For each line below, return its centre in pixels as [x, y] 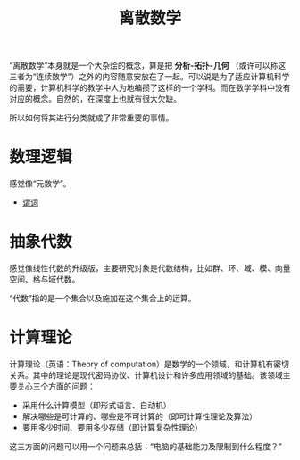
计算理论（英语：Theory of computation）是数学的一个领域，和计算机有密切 [150, 364]
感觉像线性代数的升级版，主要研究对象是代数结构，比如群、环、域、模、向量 [150, 268]
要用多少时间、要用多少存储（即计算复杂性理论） [112, 427]
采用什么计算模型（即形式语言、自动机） [96, 405]
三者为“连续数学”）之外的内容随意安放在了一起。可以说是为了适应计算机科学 [150, 77]
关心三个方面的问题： [56, 386]
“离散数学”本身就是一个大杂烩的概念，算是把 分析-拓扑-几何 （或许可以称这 [148, 66]
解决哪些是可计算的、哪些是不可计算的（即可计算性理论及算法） [139, 416]
